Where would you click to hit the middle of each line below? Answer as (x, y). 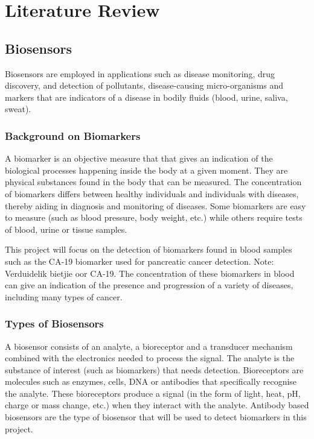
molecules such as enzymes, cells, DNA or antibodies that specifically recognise (151, 381)
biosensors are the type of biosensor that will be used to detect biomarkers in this (156, 417)
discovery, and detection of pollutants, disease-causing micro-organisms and (144, 85)
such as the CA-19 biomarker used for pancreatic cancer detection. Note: (139, 261)
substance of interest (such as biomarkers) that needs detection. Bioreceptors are (154, 369)
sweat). (18, 109)
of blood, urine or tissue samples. (66, 229)
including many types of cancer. (64, 296)
